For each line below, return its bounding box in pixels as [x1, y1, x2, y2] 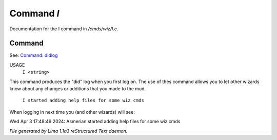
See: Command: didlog [9, 52, 58, 58]
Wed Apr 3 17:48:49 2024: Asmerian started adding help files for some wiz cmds [9, 118, 181, 125]
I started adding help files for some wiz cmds [22, 97, 145, 104]
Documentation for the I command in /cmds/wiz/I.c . [9, 26, 118, 32]
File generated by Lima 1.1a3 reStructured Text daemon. [9, 128, 128, 134]
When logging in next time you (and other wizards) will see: [9, 109, 135, 115]
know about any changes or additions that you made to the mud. [9, 86, 146, 92]
